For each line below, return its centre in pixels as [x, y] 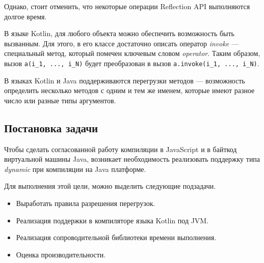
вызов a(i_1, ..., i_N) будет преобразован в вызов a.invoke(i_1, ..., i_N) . [132, 63]
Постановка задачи [51, 127]
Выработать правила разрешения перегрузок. [86, 203]
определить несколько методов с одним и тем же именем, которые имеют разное [129, 90]
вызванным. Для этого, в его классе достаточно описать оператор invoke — [121, 43]
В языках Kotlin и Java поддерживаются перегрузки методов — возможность [125, 80]
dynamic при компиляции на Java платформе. [75, 169]
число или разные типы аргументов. [60, 100]
